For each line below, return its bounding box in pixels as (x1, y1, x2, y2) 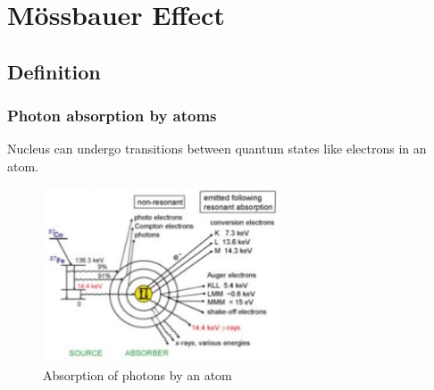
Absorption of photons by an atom (43, 365, 232, 384)
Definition (7, 57, 101, 85)
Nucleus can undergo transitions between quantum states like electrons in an (7, 139, 427, 158)
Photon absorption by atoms (7, 104, 217, 127)
